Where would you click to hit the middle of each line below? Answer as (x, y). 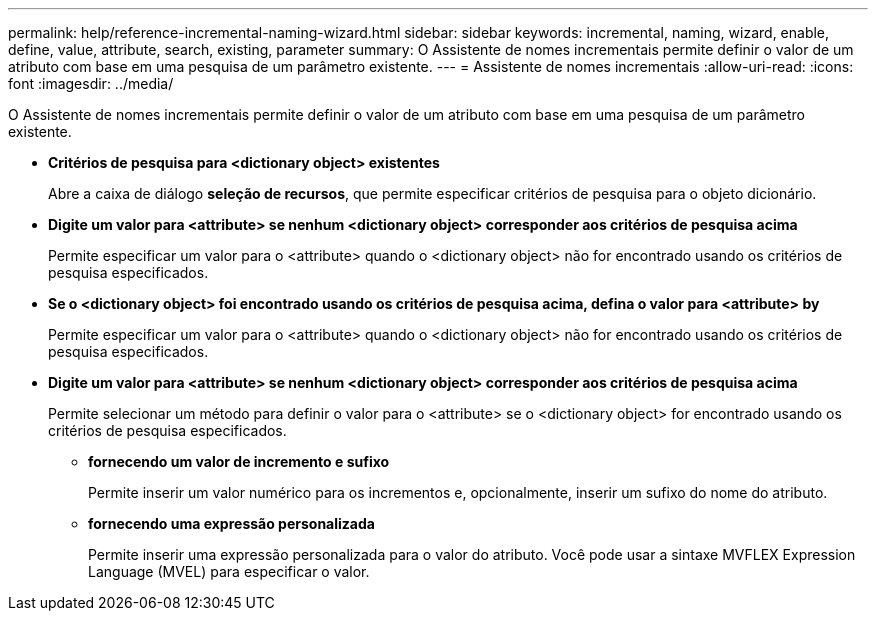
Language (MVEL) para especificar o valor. (229, 571)
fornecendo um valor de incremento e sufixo (239, 461)
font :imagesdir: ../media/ (91, 83)
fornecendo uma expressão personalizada (231, 523)
